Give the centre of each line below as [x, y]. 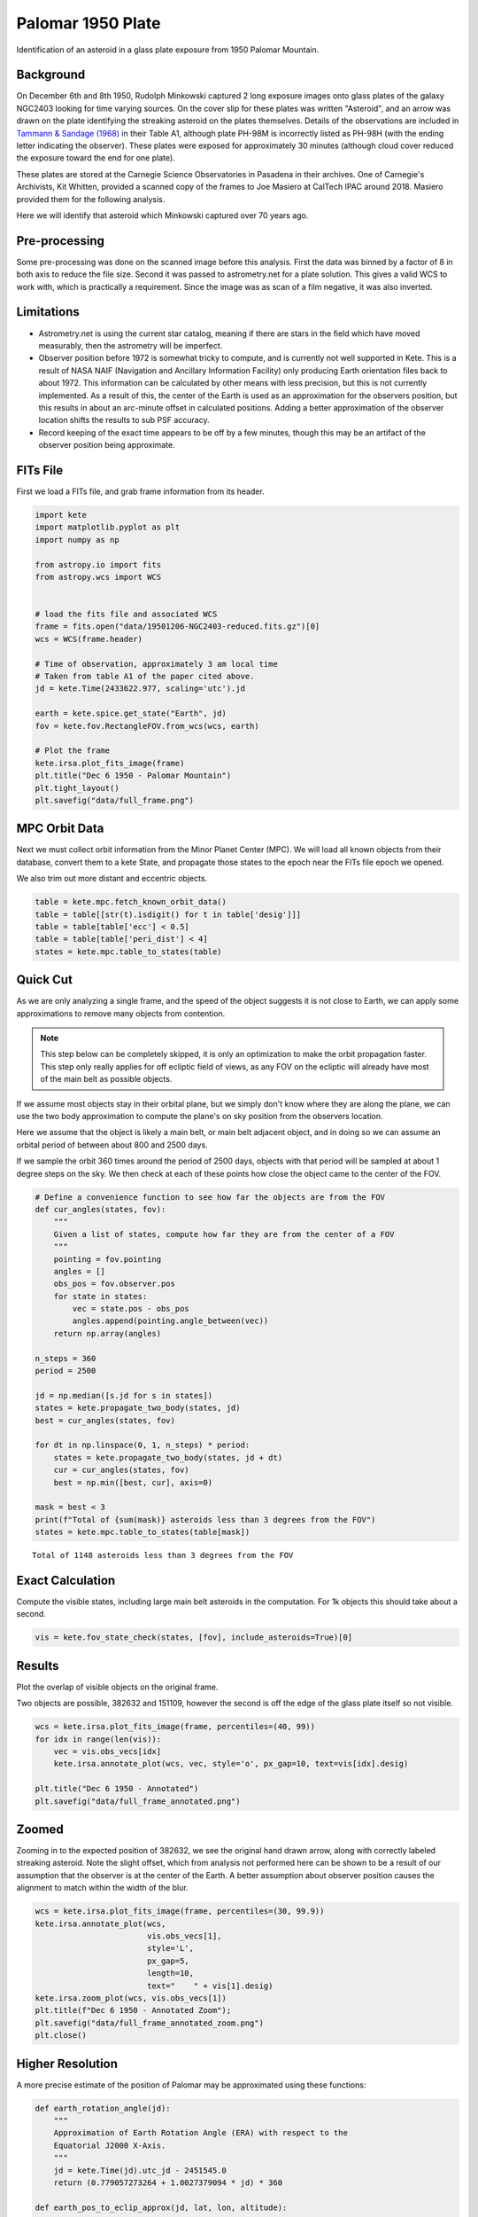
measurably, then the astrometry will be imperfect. [131, 345]
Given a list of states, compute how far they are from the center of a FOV [224, 1234]
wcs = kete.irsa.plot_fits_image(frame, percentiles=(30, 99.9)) [180, 1911]
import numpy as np [77, 540]
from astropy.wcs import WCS [98, 577]
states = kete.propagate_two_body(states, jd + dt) [168, 1457]
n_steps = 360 [66, 1358]
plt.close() [61, 2036]
